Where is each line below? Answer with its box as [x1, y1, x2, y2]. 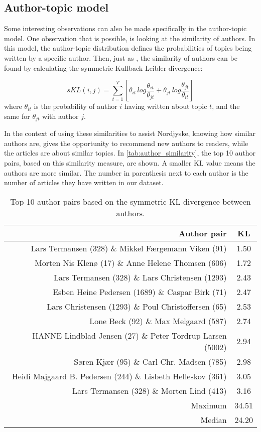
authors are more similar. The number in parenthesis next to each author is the [4, 167, 248, 178]
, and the [212, 101, 240, 111]
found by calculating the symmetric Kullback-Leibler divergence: [4, 62, 203, 73]
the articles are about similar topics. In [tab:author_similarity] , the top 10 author [4, 148, 256, 158]
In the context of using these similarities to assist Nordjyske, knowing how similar [4, 128, 255, 138]
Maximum [191, 399, 227, 411]
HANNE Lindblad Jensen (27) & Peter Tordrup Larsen [32, 329, 227, 341]
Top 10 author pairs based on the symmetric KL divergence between [10, 195, 251, 207]
